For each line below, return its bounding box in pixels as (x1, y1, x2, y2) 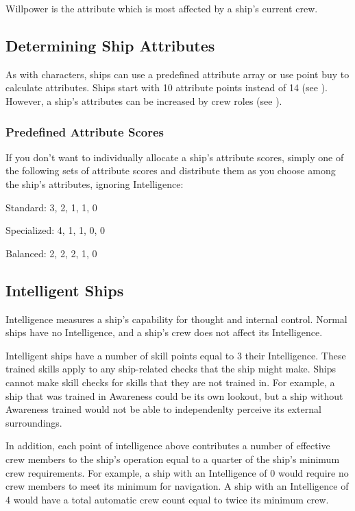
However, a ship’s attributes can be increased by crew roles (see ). (5, 93, 282, 108)
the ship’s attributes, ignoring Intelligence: (5, 176, 184, 191)
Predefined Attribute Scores (5, 123, 164, 140)
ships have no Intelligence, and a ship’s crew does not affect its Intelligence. (5, 325, 323, 340)
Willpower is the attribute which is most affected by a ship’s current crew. (5, 1, 318, 15)
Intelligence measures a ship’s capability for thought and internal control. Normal (5, 311, 347, 326)
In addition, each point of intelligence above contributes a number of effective (5, 438, 330, 453)
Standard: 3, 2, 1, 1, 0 (5, 200, 97, 214)
